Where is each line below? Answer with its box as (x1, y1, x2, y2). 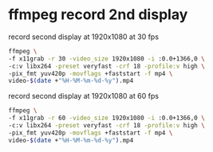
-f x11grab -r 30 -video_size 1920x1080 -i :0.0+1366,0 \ (8, 54, 205, 63)
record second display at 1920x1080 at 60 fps (8, 92, 160, 101)
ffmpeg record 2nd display (8, 6, 188, 24)
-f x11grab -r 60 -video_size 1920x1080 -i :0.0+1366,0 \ (8, 114, 205, 123)
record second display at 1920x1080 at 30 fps (8, 32, 160, 41)
